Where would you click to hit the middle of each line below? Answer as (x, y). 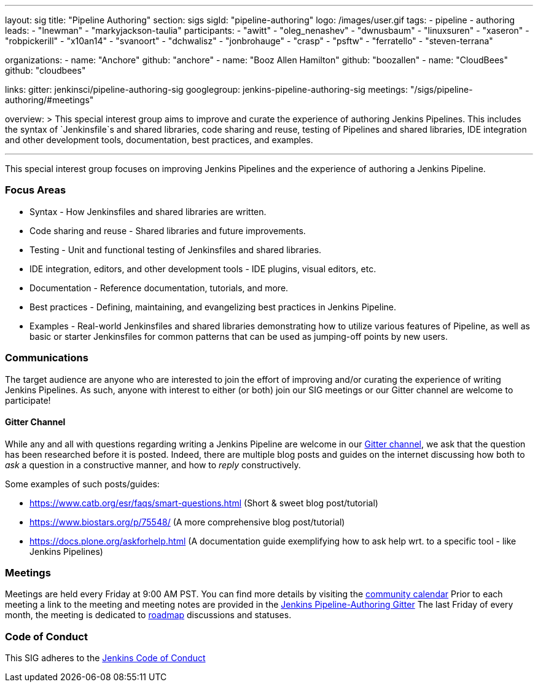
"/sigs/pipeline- (441, 89)
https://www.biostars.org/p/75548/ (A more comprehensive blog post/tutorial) (187, 522)
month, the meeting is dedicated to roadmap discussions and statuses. (148, 615)
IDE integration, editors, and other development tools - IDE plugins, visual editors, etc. (203, 269)
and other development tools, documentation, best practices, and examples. (159, 140)
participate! (28, 400)
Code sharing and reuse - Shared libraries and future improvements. (168, 230)
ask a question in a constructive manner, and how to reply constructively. (153, 465)
